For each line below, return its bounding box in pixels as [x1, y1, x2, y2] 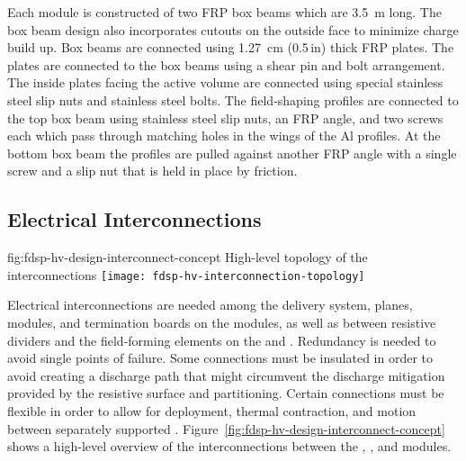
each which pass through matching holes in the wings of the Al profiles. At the [7, 126, 441, 145]
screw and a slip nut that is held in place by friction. [7, 161, 298, 180]
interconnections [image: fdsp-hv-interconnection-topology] [7, 265, 365, 284]
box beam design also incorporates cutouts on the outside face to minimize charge [7, 20, 459, 39]
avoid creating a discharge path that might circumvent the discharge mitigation [7, 366, 445, 384]
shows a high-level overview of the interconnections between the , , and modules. [7, 437, 452, 456]
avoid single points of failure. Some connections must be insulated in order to [7, 348, 434, 367]
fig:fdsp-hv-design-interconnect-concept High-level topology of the [7, 248, 368, 267]
